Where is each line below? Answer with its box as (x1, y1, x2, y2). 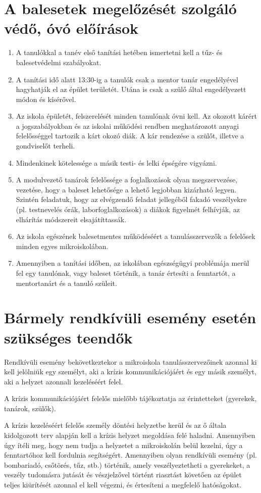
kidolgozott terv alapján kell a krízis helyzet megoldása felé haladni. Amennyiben (4, 430, 255, 440)
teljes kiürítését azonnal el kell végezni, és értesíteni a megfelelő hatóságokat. (4, 479, 242, 490)
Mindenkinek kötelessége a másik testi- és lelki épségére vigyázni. (16, 157, 217, 168)
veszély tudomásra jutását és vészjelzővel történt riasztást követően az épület (4, 469, 242, 480)
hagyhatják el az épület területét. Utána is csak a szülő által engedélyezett (16, 84, 246, 94)
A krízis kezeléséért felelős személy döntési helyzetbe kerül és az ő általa (4, 420, 227, 430)
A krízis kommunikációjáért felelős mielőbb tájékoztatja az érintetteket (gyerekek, (4, 393, 257, 404)
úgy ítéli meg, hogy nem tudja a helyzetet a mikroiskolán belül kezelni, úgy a (4, 439, 243, 450)
